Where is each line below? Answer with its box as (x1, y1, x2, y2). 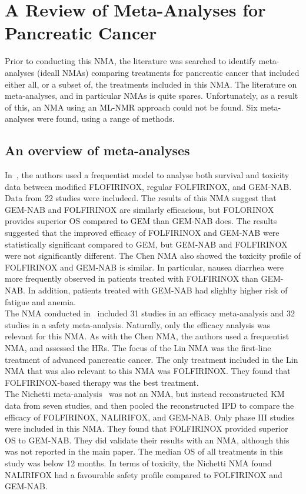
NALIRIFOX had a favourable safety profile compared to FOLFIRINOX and (5, 468, 282, 480)
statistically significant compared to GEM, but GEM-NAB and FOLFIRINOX (5, 238, 288, 250)
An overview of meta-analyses (5, 141, 190, 159)
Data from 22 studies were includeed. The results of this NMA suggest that (5, 192, 277, 204)
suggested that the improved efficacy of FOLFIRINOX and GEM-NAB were (5, 226, 280, 239)
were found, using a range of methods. (36, 112, 175, 125)
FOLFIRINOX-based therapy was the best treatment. (5, 376, 199, 388)
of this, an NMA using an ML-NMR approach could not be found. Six (5, 101, 258, 113)
